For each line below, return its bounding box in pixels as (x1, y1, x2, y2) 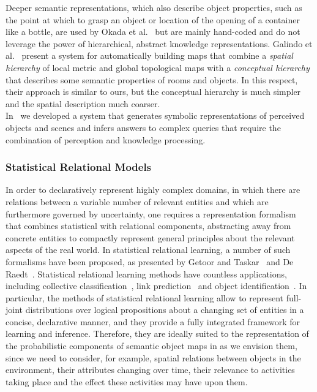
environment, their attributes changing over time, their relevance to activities (6, 363, 295, 376)
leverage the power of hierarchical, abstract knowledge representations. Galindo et (6, 37, 313, 50)
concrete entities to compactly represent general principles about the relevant (6, 231, 295, 244)
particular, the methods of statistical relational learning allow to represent (6, 291, 284, 304)
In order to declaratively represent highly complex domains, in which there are (6, 183, 300, 196)
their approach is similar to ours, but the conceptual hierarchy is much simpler (6, 85, 301, 98)
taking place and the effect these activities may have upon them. (6, 375, 248, 388)
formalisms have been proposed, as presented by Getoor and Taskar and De (6, 255, 294, 268)
